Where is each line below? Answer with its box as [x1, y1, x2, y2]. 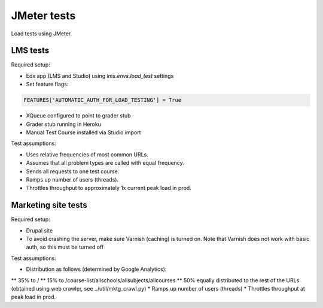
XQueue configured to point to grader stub [26, 112, 131, 119]
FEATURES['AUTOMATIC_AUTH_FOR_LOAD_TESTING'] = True [23, 96, 182, 104]
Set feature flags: [26, 81, 69, 88]
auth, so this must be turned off [26, 243, 104, 251]
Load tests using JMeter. [11, 30, 72, 37]
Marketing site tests [11, 200, 88, 210]
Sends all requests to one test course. [26, 168, 120, 175]
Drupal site [26, 227, 53, 234]
